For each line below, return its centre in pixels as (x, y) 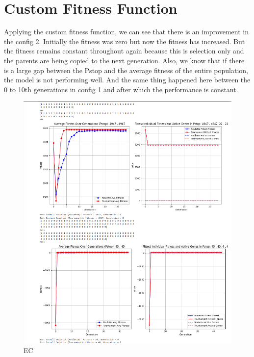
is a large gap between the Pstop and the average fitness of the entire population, (126, 70)
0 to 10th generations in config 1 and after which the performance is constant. (121, 89)
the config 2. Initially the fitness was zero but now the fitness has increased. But (125, 41)
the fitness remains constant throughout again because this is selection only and (124, 51)
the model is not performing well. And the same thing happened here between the (127, 80)
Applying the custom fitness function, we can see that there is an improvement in (126, 32)
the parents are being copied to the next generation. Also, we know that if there (124, 60)
